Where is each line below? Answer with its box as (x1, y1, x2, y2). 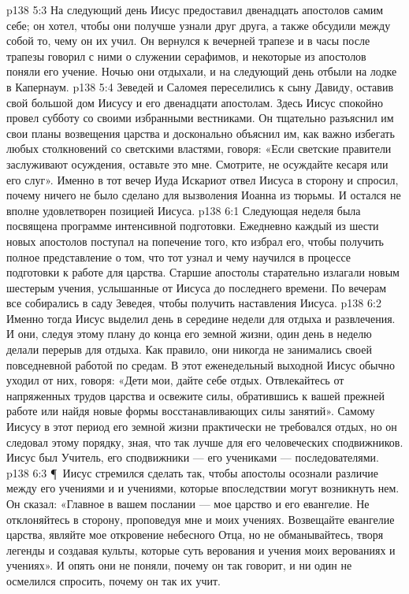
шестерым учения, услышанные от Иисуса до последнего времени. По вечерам (6, 279, 387, 295)
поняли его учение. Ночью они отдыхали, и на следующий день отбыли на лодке (6, 63, 397, 80)
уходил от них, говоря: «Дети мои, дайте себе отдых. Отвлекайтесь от (6, 372, 344, 388)
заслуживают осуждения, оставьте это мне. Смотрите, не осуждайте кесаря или (6, 155, 389, 172)
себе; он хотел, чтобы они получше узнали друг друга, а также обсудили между (6, 17, 391, 33)
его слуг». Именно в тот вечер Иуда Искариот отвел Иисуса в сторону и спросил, (6, 171, 399, 187)
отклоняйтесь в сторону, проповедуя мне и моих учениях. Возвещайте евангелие (6, 510, 395, 527)
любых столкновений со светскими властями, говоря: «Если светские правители (6, 140, 392, 157)
